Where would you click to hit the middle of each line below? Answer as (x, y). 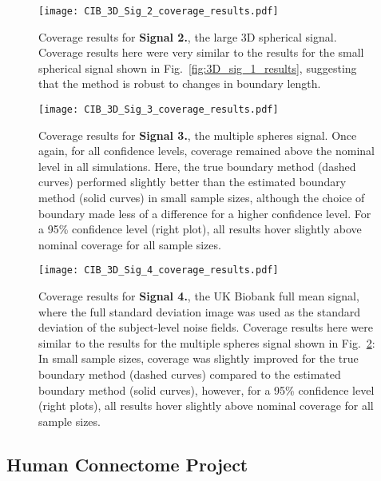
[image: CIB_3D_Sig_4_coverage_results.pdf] (159, 270)
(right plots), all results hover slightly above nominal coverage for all (206, 405)
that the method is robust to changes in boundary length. (180, 83)
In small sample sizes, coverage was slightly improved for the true (198, 358)
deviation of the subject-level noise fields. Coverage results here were (206, 327)
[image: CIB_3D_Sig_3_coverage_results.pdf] (159, 110)
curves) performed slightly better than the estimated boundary (192, 182)
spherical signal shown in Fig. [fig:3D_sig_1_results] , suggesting (198, 68)
